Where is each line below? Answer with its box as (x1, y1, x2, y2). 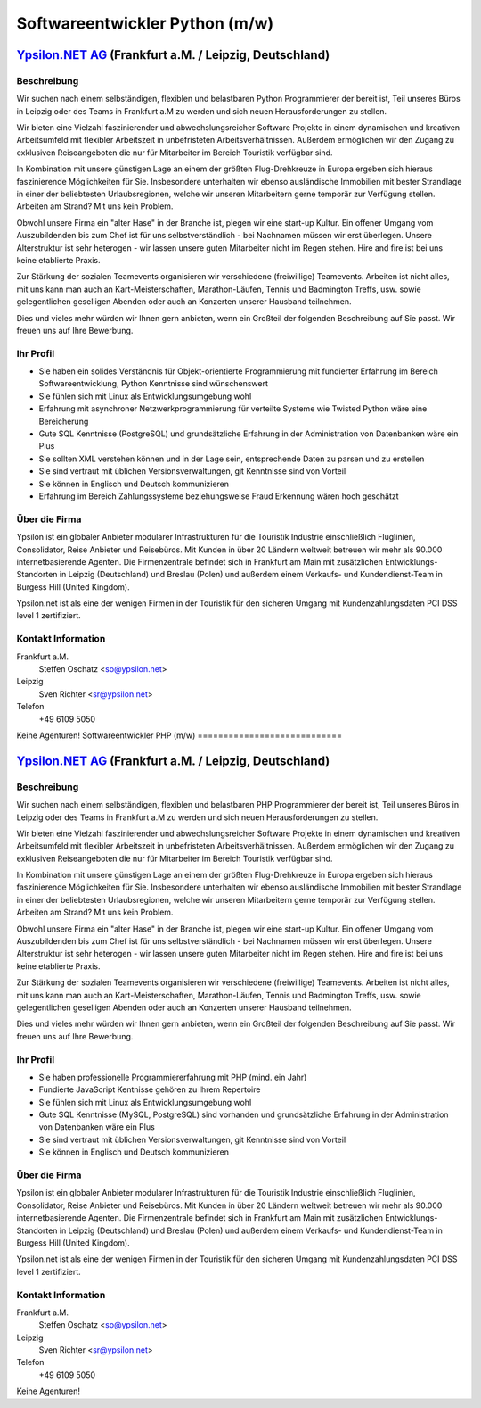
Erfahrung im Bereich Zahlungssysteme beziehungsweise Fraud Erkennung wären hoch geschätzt (38, 491, 400, 501)
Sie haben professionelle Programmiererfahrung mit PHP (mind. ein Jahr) (38, 1072, 307, 1082)
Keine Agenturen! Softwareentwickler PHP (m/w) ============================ (16, 730, 343, 741)
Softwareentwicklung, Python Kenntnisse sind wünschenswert (38, 378, 269, 389)
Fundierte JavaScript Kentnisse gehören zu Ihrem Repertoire (38, 1084, 261, 1095)
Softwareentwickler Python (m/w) (16, 13, 274, 33)
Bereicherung (38, 416, 89, 427)
